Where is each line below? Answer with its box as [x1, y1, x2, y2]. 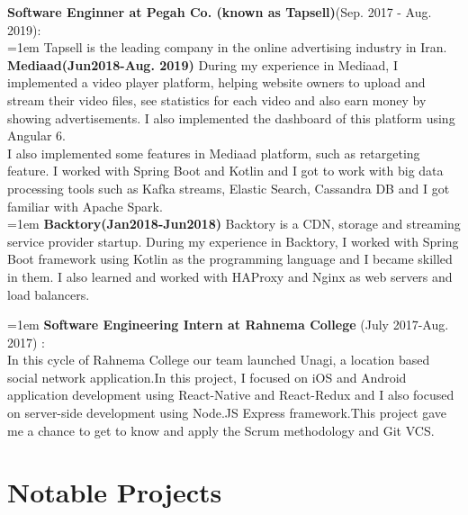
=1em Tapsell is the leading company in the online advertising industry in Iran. [7, 38, 447, 57]
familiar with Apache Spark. [7, 196, 163, 215]
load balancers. [7, 285, 90, 303]
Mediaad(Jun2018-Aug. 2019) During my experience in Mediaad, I [7, 55, 398, 74]
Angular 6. [7, 126, 67, 145]
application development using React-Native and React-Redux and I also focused [7, 385, 454, 404]
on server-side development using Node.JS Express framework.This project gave [7, 403, 446, 422]
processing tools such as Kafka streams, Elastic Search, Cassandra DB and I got [7, 178, 450, 197]
